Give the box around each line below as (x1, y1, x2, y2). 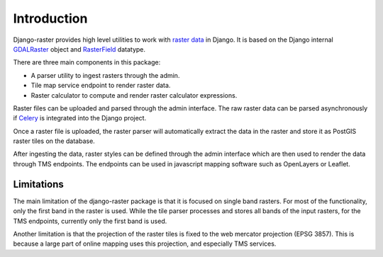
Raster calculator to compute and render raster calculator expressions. (30, 91, 238, 99)
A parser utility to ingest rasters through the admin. (30, 71, 180, 79)
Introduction (13, 11, 88, 26)
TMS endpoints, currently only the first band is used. (13, 217, 167, 225)
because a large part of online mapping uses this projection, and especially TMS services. (13, 239, 277, 248)
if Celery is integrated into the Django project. (13, 114, 147, 122)
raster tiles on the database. (13, 137, 95, 145)
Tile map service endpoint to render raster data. (30, 81, 171, 90)
